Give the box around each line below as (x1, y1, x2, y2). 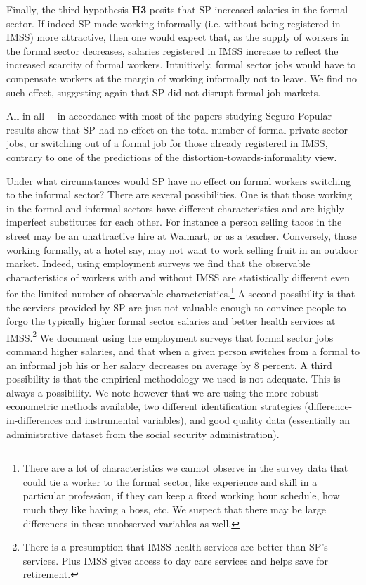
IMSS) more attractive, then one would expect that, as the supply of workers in (6, 30, 350, 44)
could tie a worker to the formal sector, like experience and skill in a (22, 474, 318, 489)
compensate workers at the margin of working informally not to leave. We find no (6, 70, 357, 85)
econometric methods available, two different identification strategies (6, 399, 301, 413)
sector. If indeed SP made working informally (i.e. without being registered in (6, 15, 341, 30)
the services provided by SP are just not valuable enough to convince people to (6, 300, 346, 314)
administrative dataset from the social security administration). (6, 426, 280, 441)
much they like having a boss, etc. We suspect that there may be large (22, 501, 327, 516)
